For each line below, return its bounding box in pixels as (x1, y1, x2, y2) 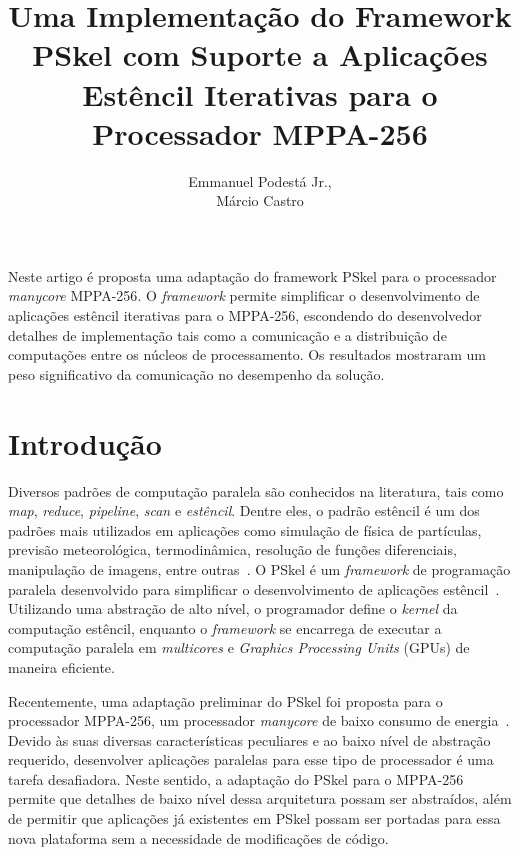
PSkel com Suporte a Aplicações (32, 34, 488, 75)
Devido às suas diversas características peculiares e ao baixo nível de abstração (8, 729, 491, 750)
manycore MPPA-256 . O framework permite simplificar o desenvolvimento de (8, 285, 480, 306)
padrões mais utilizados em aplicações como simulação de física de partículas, (8, 519, 482, 540)
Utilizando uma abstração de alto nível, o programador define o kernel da (8, 598, 458, 619)
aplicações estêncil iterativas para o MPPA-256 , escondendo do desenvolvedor (8, 305, 482, 326)
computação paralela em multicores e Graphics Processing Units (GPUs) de (8, 637, 470, 658)
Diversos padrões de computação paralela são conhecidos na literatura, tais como (8, 480, 504, 501)
